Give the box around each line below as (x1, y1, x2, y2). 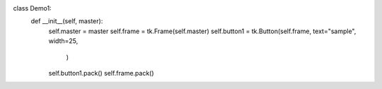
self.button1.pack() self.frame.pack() (48, 69, 155, 77)
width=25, (48, 37, 79, 45)
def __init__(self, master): (30, 17, 103, 25)
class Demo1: (13, 4, 52, 12)
